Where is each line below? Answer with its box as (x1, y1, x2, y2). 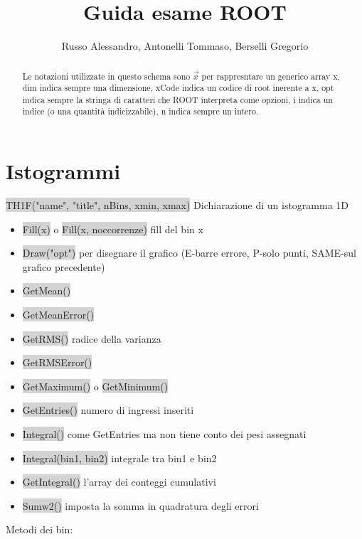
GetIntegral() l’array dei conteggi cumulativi (22, 474, 216, 489)
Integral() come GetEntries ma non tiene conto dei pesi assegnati (22, 427, 307, 442)
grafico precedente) (22, 259, 105, 274)
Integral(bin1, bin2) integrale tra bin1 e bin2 (22, 450, 217, 465)
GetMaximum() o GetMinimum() (22, 378, 169, 393)
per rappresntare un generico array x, (201, 70, 340, 82)
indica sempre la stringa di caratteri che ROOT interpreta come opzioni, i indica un (22, 93, 333, 105)
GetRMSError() (22, 355, 92, 370)
